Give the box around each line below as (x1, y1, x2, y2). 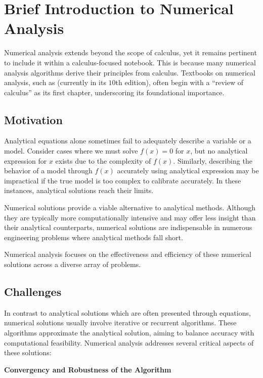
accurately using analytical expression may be (117, 165, 259, 176)
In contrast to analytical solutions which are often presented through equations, (4, 307, 251, 318)
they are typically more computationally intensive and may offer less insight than (4, 212, 256, 222)
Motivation (4, 111, 63, 127)
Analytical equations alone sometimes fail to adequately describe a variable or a (4, 135, 251, 146)
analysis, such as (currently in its (4, 77, 106, 88)
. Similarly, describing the (173, 155, 252, 166)
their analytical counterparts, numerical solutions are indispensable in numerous (4, 222, 252, 233)
